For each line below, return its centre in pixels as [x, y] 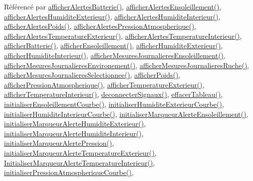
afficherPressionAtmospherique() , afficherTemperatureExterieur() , [104, 84]
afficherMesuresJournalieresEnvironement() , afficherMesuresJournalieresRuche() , [127, 65]
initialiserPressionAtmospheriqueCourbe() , [69, 172]
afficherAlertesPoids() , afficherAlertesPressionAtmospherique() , [100, 26]
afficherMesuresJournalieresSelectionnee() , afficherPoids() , [92, 75]
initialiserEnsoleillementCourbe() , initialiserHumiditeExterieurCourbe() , [114, 104]
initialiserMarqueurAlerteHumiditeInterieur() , [74, 133]
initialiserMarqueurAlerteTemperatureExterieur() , [80, 152]
